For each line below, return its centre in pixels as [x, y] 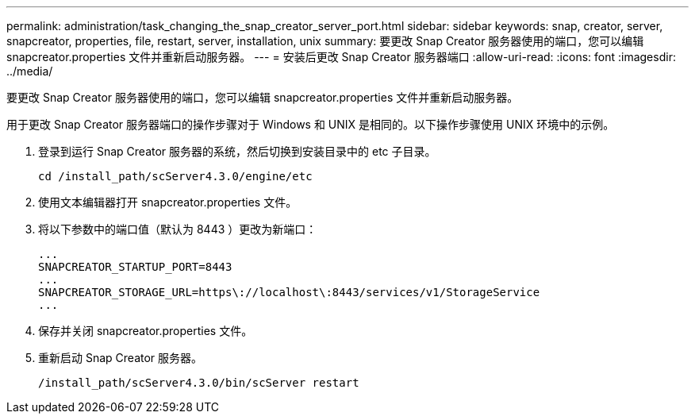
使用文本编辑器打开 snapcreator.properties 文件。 [168, 202]
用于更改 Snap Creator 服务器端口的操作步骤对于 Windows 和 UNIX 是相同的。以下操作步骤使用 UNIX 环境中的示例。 [311, 124]
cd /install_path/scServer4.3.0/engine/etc [175, 176]
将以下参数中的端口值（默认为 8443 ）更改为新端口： [178, 229]
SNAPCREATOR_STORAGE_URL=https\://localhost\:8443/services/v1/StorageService [289, 292]
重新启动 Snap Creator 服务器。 [121, 358]
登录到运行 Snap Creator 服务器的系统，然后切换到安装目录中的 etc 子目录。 [237, 151]
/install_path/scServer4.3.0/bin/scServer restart [199, 383]
